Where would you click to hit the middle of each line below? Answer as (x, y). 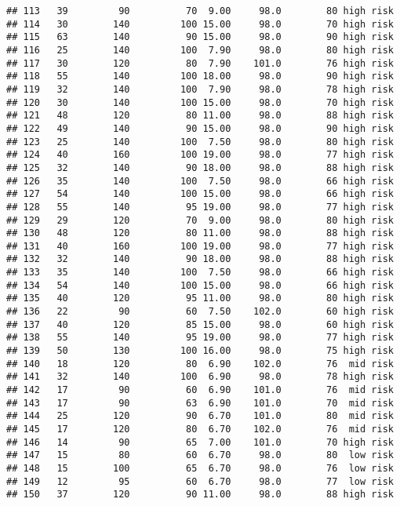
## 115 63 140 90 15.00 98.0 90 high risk (200, 37)
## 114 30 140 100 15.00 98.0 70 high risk (200, 24)
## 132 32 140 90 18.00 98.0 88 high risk (200, 259)
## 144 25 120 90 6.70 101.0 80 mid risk (200, 416)
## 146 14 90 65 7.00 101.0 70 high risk (200, 442)
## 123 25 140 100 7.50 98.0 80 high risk (200, 142)
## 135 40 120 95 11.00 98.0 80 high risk (200, 299)
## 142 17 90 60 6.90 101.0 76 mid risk (200, 390)
